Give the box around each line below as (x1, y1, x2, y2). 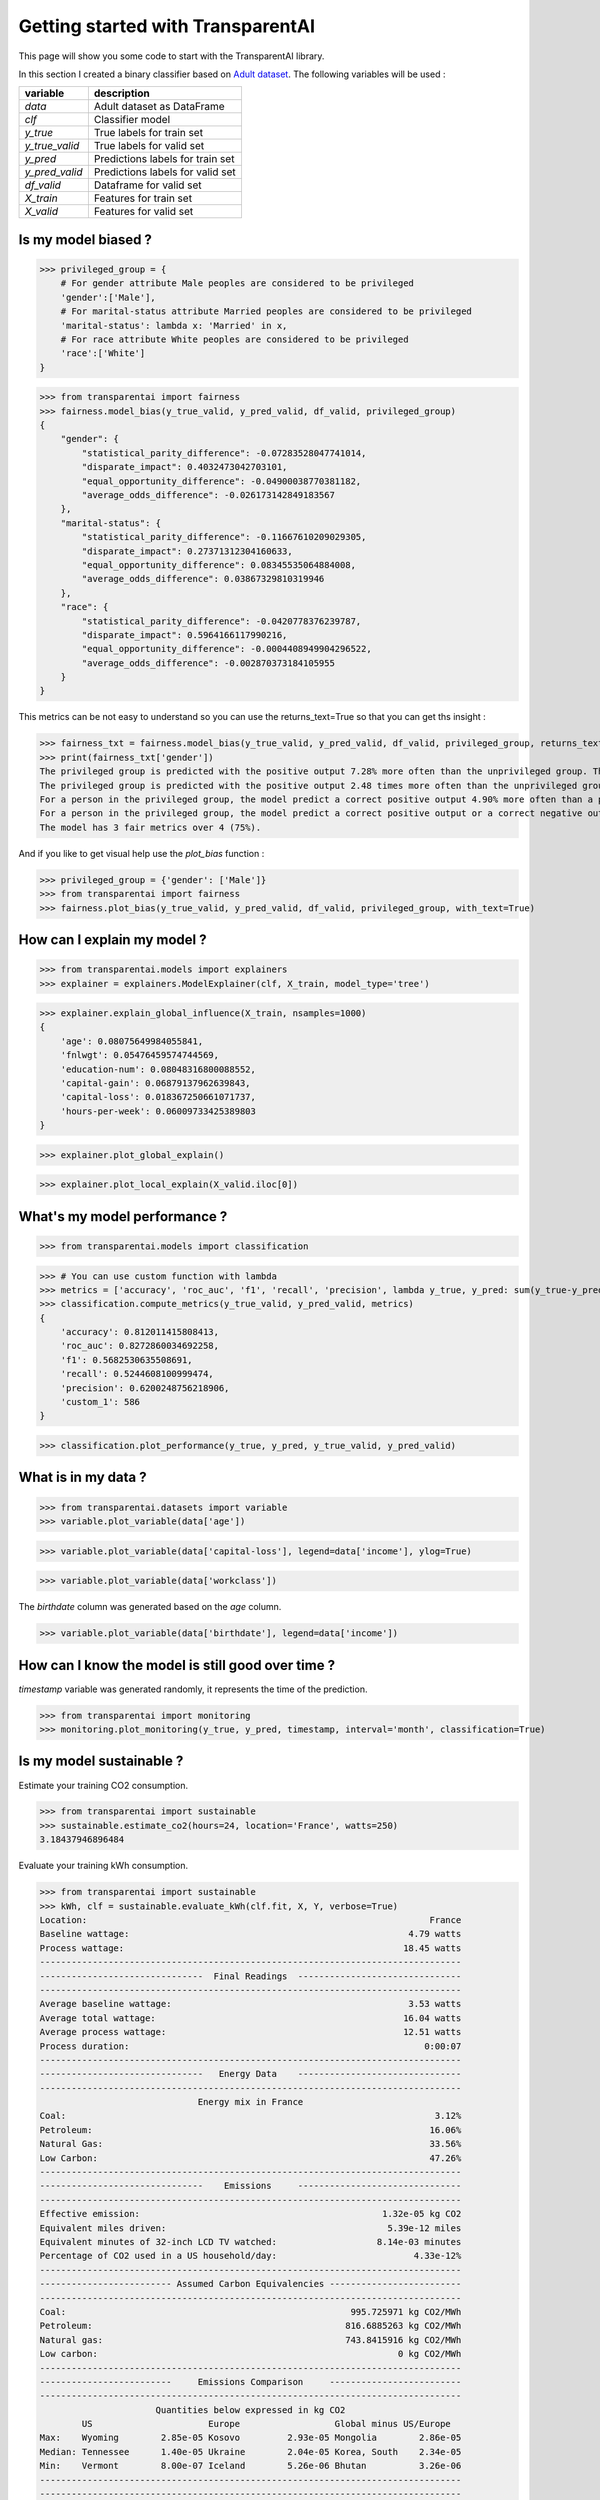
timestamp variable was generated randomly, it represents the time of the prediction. (18, 1683, 368, 1695)
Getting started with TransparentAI (18, 15, 315, 37)
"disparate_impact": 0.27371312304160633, (81, 545, 294, 557)
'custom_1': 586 (60, 1396, 140, 1408)
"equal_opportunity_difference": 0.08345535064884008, (81, 559, 357, 570)
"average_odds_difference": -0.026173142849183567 (81, 489, 335, 500)
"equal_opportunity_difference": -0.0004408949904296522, (81, 643, 372, 655)
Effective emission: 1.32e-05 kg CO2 (39, 2208, 462, 2220)
